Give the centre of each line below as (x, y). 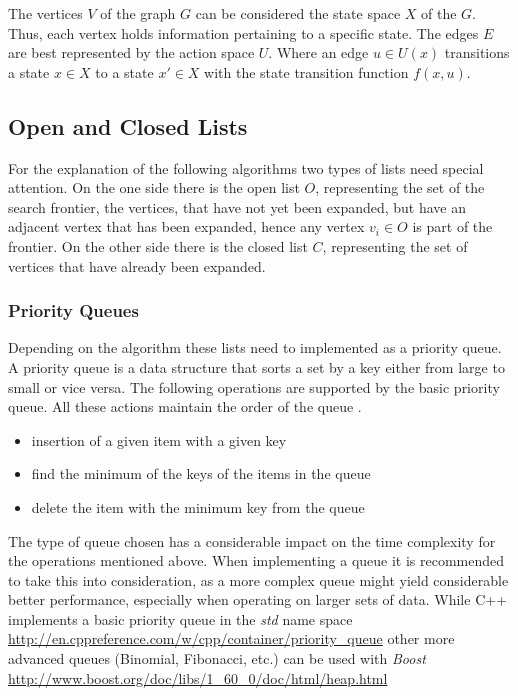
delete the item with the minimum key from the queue (198, 506)
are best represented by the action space (131, 52)
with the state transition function (306, 71)
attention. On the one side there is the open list (154, 187)
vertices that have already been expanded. (137, 265)
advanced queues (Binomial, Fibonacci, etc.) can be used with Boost (217, 658)
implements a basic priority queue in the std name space (180, 618)
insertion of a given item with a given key (159, 439)
